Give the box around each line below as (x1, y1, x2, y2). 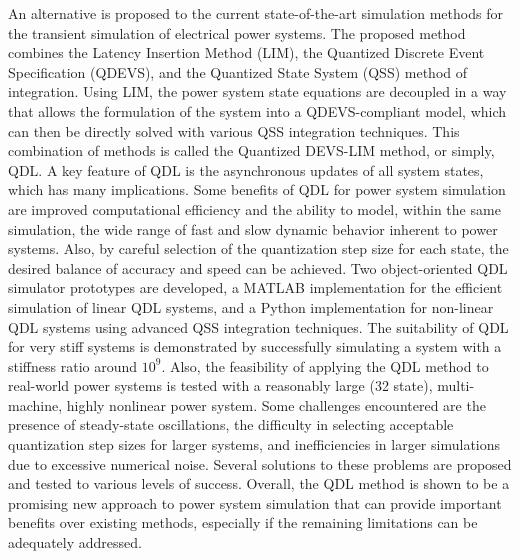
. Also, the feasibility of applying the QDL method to (161, 355, 489, 376)
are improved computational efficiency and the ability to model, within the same (8, 198, 501, 219)
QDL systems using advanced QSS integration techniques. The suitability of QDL (8, 316, 509, 337)
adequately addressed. (8, 532, 142, 553)
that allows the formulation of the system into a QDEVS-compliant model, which (8, 100, 507, 121)
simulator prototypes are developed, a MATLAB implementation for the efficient (8, 277, 503, 298)
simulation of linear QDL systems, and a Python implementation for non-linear (8, 296, 494, 317)
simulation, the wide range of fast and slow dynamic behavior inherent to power (8, 218, 498, 239)
